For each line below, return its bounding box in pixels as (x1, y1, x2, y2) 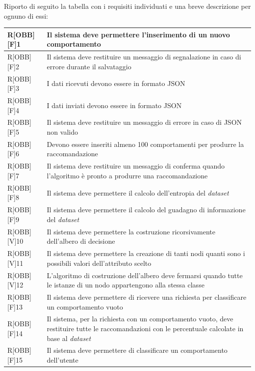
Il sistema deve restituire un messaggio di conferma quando (47, 161, 225, 171)
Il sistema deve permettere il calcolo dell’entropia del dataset (47, 187, 229, 198)
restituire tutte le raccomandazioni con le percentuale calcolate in (47, 323, 244, 333)
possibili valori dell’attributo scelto (47, 257, 152, 268)
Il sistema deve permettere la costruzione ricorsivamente (47, 226, 215, 236)
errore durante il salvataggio (47, 61, 131, 71)
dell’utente (47, 355, 78, 365)
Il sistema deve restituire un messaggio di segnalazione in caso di (47, 52, 241, 62)
